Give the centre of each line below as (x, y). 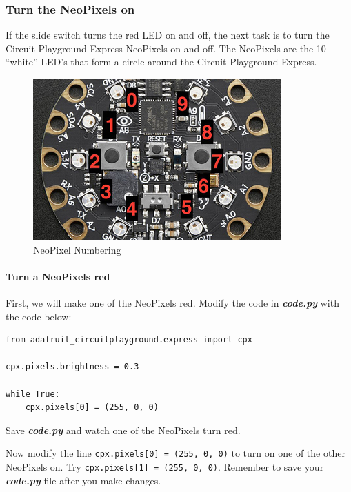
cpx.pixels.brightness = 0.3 (72, 367)
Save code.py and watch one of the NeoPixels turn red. (123, 430)
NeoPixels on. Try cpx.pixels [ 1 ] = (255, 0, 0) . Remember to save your (165, 466)
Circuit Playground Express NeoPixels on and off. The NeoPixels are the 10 (166, 48)
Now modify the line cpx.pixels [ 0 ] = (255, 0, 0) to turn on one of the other (175, 453)
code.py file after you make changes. (83, 480)
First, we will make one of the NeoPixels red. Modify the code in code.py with (172, 302)
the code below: (39, 316)
